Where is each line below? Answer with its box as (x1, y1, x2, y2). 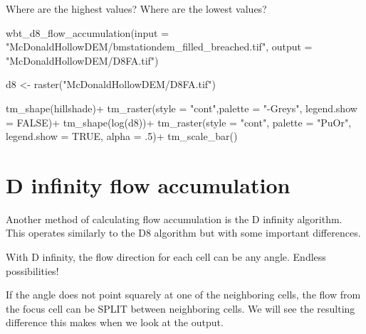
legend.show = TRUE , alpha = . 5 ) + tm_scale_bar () (6, 129, 238, 144)
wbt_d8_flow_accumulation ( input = (6, 25, 169, 40)
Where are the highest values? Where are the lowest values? (6, 1, 267, 16)
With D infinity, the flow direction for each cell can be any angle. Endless (6, 249, 326, 264)
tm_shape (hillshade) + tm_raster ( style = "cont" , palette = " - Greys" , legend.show (6, 100, 357, 115)
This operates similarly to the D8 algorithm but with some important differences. (6, 225, 361, 240)
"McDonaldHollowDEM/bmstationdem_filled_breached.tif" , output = (6, 39, 313, 54)
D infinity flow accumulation (6, 170, 291, 199)
